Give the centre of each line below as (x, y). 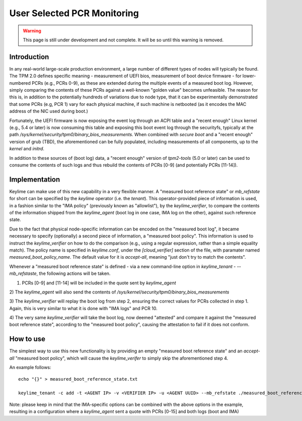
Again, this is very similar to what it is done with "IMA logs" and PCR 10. (84, 308)
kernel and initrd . (27, 149)
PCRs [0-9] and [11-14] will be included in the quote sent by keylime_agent (99, 283)
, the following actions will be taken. (73, 274)
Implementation (35, 179)
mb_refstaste (23, 274)
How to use (27, 339)
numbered (20, 83)
